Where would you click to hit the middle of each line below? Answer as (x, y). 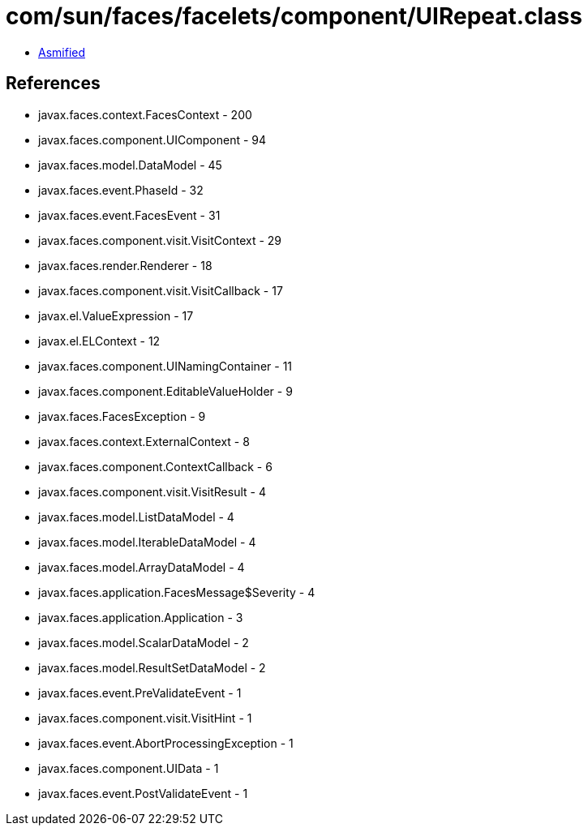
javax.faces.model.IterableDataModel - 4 (147, 542)
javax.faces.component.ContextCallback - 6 (155, 466)
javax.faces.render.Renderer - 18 (125, 265)
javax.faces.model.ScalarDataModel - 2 (144, 642)
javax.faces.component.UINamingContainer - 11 (165, 366)
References (53, 84)
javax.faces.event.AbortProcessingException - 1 (166, 743)
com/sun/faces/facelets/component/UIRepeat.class (294, 16)
